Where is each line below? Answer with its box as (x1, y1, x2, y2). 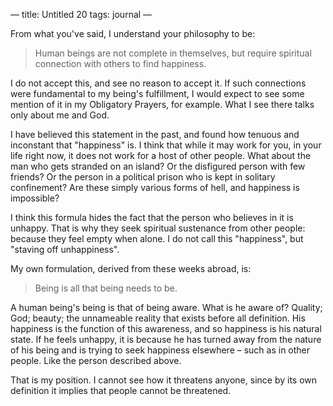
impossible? (10, 192, 60, 204)
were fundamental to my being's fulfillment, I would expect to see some (10, 88, 305, 99)
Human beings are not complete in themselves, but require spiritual (34, 47, 312, 59)
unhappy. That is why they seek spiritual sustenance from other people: (10, 222, 306, 234)
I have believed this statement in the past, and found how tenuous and (10, 129, 300, 140)
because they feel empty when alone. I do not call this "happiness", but (10, 233, 304, 244)
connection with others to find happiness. (34, 58, 207, 69)
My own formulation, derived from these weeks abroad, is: (10, 263, 252, 274)
